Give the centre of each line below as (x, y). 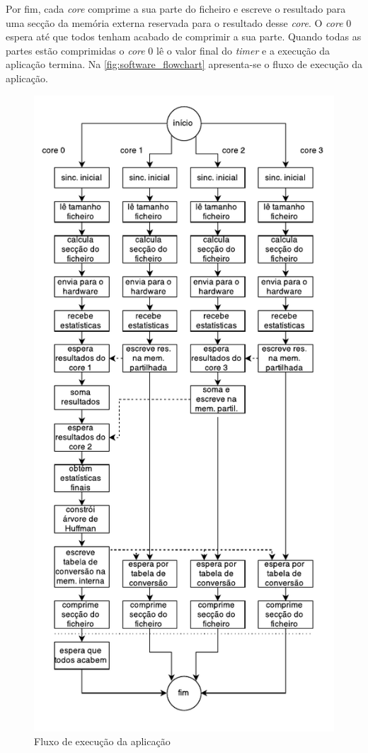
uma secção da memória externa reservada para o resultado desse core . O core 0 (179, 22)
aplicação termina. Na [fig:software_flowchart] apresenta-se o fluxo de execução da (184, 64)
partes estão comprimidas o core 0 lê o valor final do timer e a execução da (168, 50)
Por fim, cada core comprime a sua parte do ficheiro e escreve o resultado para (176, 9)
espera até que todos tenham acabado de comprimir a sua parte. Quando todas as (184, 37)
